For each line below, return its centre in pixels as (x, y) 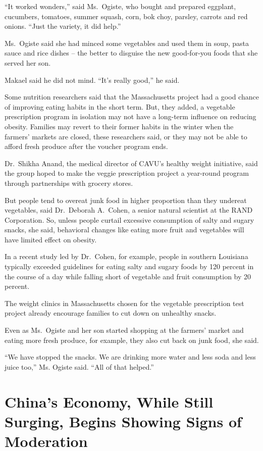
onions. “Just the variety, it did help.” (63, 26)
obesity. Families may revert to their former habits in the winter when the (119, 126)
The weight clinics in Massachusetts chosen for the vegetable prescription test (124, 303)
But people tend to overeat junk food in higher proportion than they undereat (126, 200)
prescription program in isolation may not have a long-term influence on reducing (130, 116)
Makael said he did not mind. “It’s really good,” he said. (92, 80)
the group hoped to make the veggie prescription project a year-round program (127, 173)
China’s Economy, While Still (109, 401)
